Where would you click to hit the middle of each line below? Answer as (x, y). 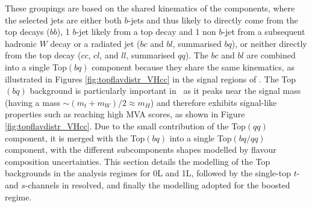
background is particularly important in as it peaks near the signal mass (165, 91)
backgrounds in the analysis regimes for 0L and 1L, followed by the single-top (148, 173)
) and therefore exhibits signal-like (214, 102)
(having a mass (33, 102)
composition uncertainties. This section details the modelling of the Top (138, 161)
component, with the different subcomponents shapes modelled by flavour (141, 150)
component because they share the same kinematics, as (193, 66)
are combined (271, 55)
